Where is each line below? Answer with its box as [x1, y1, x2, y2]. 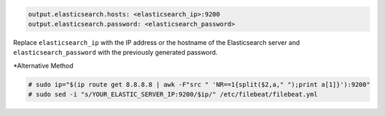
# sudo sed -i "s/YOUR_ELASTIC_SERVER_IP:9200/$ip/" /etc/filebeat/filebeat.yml [28, 90, 318, 99]
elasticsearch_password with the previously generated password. [13, 48, 218, 57]
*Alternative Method [13, 61, 74, 70]
